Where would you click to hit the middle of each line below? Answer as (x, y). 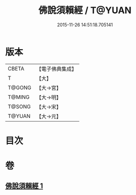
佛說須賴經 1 (24, 186)
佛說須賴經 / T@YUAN (85, 10)
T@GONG (19, 88)
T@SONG (19, 106)
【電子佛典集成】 (56, 69)
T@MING (19, 97)
